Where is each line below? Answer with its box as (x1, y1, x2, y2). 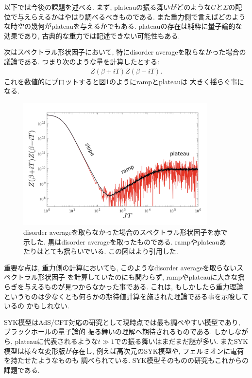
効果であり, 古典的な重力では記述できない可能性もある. (4, 30, 180, 40)
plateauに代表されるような (15, 336, 98, 346)
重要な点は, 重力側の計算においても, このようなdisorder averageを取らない (4, 262, 237, 272)
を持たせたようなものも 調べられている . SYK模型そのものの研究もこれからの (4, 355, 249, 365)
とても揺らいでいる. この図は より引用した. (43, 246, 178, 256)
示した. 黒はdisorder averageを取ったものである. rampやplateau (23, 236, 219, 246)
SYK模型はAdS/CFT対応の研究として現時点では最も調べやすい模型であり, (4, 317, 240, 327)
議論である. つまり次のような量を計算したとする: (4, 56, 159, 66)
